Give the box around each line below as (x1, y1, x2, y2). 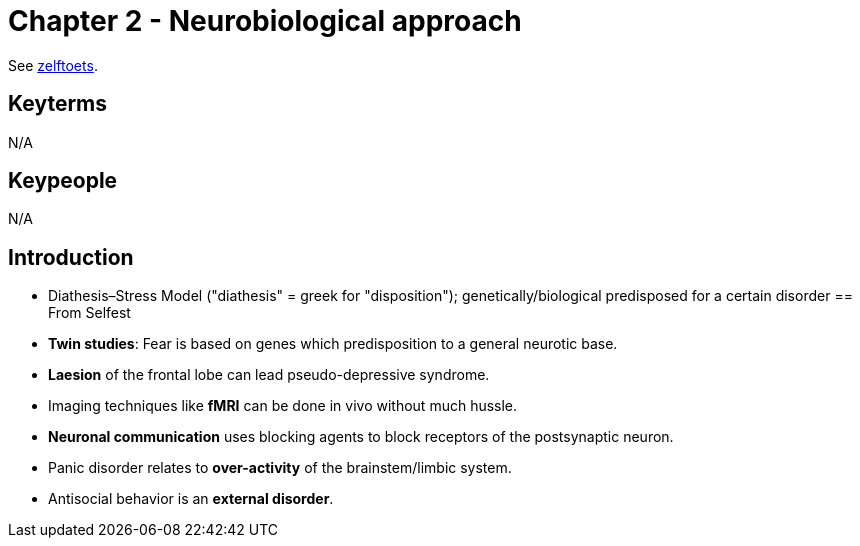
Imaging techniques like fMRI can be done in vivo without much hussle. (48, 397, 518, 415)
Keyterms (8, 91, 108, 117)
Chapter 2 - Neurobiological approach (8, 4, 522, 38)
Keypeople (8, 168, 118, 194)
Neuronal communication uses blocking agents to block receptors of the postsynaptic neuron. (48, 428, 674, 446)
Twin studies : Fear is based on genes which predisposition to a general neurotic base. (48, 335, 618, 353)
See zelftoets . (8, 56, 98, 74)
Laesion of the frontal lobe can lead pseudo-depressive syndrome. (48, 366, 490, 384)
